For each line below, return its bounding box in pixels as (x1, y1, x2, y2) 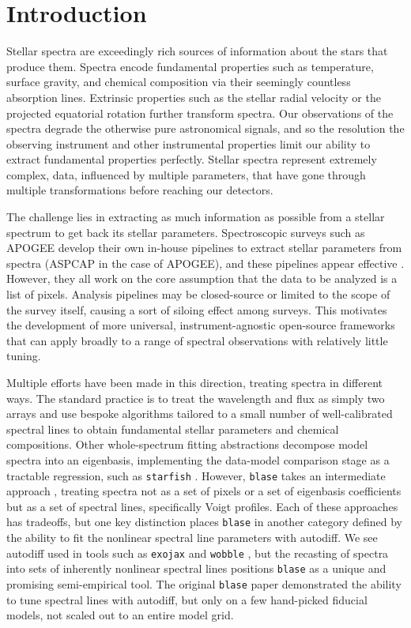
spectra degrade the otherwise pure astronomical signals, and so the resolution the (6, 120, 405, 137)
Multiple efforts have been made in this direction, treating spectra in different (6, 374, 383, 390)
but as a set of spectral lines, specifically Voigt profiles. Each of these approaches (6, 498, 398, 514)
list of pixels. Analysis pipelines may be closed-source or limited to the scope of (6, 286, 390, 303)
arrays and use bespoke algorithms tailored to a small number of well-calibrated (6, 405, 393, 422)
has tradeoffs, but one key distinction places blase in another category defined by (6, 513, 402, 530)
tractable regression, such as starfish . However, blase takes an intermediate (6, 467, 386, 483)
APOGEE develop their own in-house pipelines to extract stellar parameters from (6, 239, 402, 256)
